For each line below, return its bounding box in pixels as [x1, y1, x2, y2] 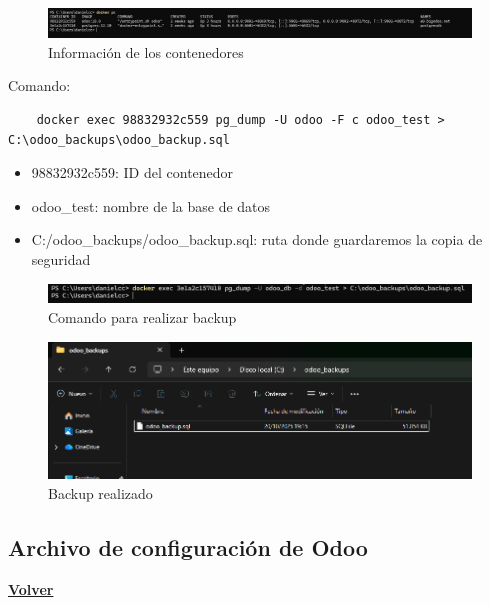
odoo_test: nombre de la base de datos [31, 195, 271, 216]
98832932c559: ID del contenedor [31, 162, 234, 183]
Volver [8, 578, 54, 599]
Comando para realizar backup [48, 307, 237, 328]
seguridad [31, 248, 91, 269]
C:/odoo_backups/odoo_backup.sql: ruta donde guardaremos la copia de [31, 229, 483, 250]
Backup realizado [48, 482, 153, 503]
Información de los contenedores [48, 41, 244, 62]
